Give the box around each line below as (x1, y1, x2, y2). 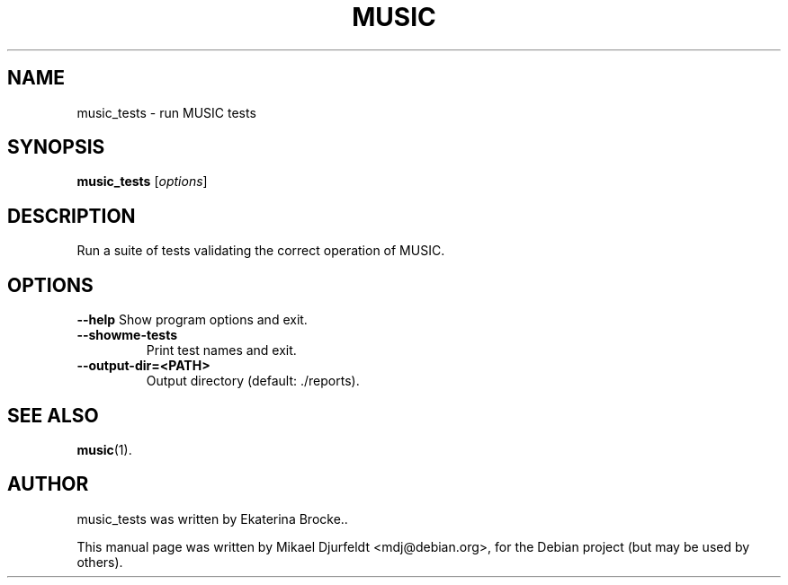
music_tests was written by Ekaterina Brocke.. (76, 510, 348, 527)
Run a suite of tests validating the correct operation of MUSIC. (76, 243, 445, 259)
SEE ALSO (7, 403, 99, 427)
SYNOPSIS (7, 136, 105, 159)
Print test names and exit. (146, 342, 297, 359)
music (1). (76, 441, 132, 457)
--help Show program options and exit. (76, 312, 308, 328)
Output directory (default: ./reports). (146, 373, 360, 389)
